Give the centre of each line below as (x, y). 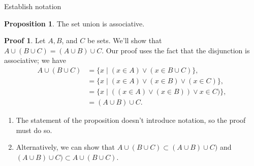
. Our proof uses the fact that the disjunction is (176, 50)
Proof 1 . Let (25, 40)
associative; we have (35, 60)
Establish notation (33, 6)
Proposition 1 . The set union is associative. (74, 23)
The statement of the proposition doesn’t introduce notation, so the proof (131, 120)
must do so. (34, 130)
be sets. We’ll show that (125, 40)
